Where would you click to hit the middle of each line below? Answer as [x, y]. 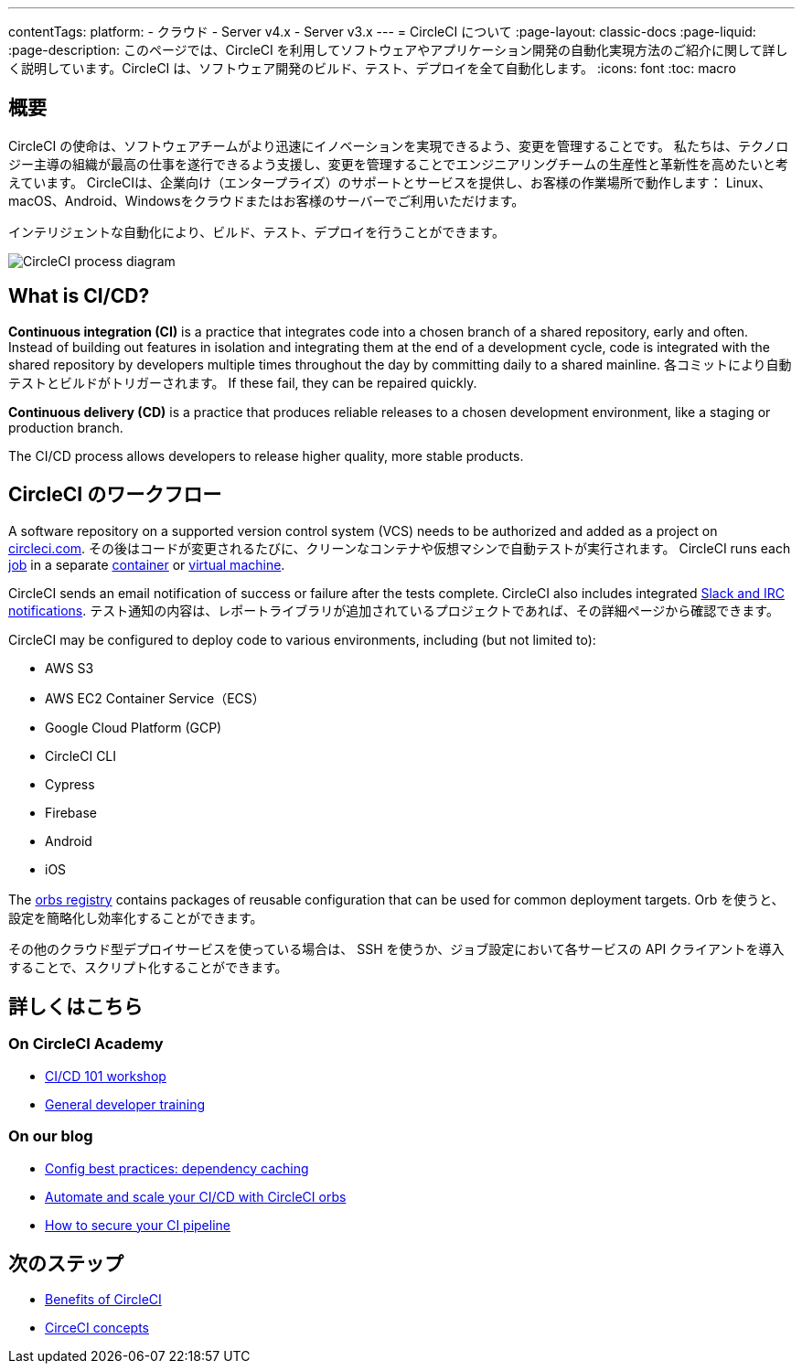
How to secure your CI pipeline [138, 1225]
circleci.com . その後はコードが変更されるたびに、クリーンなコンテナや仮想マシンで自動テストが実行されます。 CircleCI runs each [400, 548]
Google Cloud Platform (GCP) [134, 727]
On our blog [51, 1136]
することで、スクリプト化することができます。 [148, 967]
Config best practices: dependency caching [177, 1168]
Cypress [70, 784]
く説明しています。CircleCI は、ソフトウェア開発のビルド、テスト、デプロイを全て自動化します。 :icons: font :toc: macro [372, 68]
